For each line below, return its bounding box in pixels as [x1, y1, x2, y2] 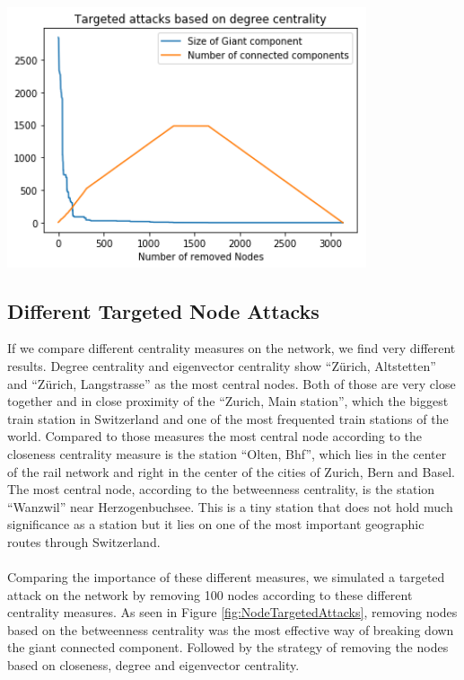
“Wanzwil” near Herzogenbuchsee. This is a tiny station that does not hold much [7, 497, 453, 516]
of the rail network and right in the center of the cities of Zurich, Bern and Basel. [7, 462, 455, 481]
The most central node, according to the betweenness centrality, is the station [7, 480, 435, 499]
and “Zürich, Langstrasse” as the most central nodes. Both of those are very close [7, 374, 456, 393]
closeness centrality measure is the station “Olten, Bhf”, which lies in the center [7, 444, 447, 463]
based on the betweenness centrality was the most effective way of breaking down [7, 620, 454, 639]
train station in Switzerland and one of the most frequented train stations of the [7, 409, 449, 428]
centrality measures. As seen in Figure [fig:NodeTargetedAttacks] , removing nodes [7, 603, 458, 622]
